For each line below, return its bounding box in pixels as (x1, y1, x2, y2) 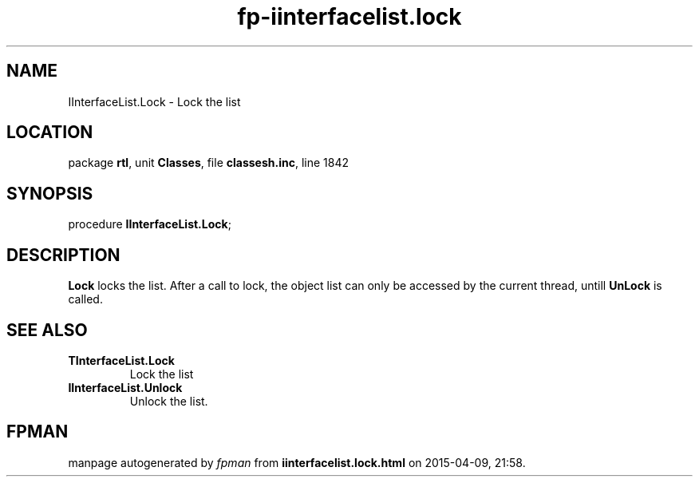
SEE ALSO (6, 319, 88, 340)
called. (68, 292, 103, 307)
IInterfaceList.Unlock (68, 380, 183, 394)
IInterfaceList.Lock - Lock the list (68, 94, 241, 109)
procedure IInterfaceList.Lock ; (68, 217, 231, 232)
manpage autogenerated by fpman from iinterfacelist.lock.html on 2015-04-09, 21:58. (68, 455, 526, 469)
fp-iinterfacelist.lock (237, 3, 462, 30)
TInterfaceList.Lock (68, 353, 175, 367)
